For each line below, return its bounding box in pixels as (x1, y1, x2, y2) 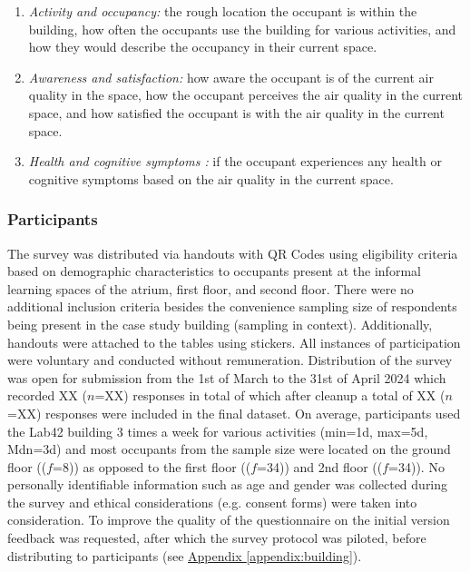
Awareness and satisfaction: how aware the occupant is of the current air (28, 67, 434, 86)
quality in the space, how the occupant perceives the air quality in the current (28, 85, 464, 104)
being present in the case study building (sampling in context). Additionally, (7, 314, 433, 333)
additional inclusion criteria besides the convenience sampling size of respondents (7, 297, 457, 316)
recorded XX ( (7, 386, 87, 405)
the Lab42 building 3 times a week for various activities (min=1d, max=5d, (7, 421, 428, 440)
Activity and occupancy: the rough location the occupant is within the (28, 2, 417, 20)
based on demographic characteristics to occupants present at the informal (7, 261, 421, 281)
